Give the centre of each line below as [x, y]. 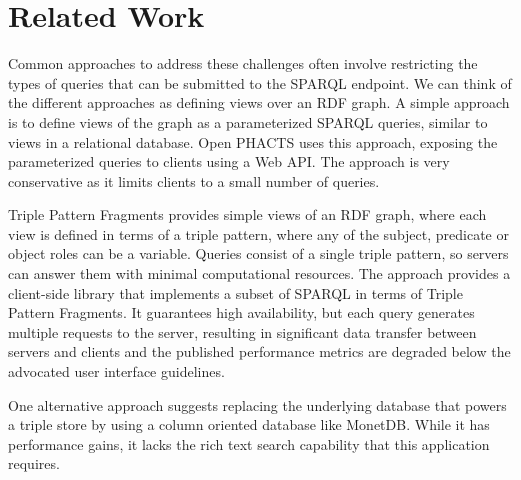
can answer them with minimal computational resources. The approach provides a [259, 273]
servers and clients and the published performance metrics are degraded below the [259, 351]
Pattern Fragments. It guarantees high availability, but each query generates [241, 312]
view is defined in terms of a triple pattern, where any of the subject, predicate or [258, 233]
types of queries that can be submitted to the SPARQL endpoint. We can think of [260, 82]
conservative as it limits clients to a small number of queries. [194, 180]
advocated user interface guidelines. [116, 371]
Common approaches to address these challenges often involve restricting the [243, 63]
